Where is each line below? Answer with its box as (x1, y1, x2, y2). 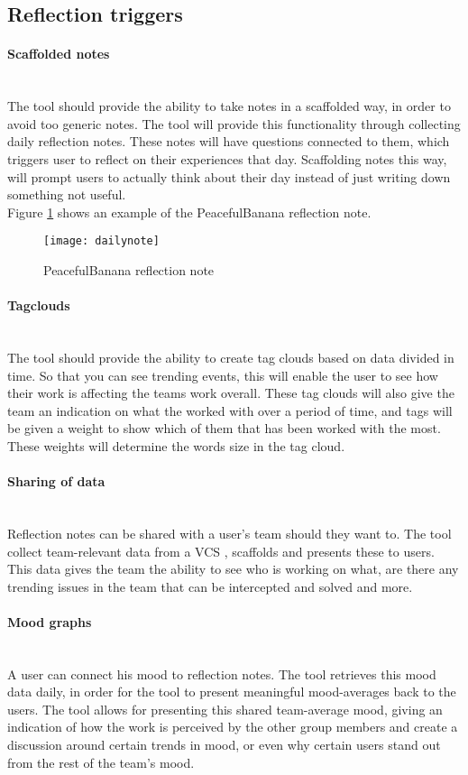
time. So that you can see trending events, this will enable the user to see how (7, 365, 438, 384)
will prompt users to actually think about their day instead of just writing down (7, 167, 451, 186)
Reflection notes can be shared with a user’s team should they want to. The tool (7, 523, 452, 542)
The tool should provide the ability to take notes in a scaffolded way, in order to (7, 97, 451, 115)
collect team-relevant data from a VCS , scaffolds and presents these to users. (7, 541, 435, 560)
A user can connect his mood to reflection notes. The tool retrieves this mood (7, 664, 436, 683)
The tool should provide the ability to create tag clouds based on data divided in (7, 347, 454, 366)
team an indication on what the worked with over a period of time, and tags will (7, 401, 453, 420)
